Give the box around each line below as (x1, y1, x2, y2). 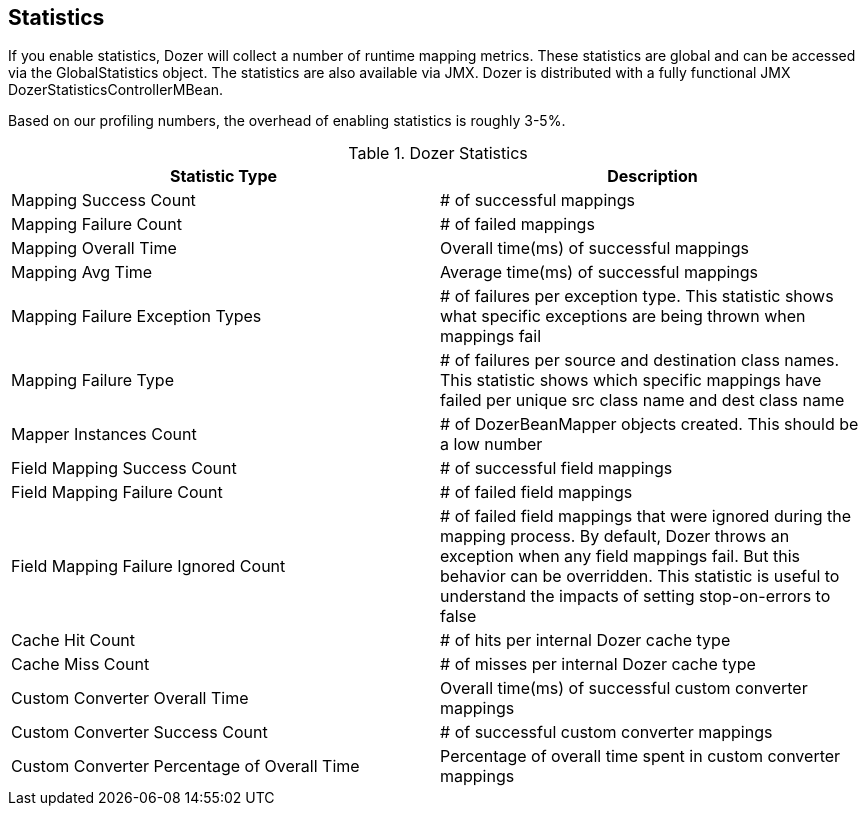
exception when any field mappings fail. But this (440, 546, 800, 567)
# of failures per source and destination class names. (440, 350, 840, 371)
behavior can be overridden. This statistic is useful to (440, 566, 840, 587)
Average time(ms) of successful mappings (440, 262, 759, 283)
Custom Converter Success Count (11, 722, 268, 743)
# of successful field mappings (440, 458, 673, 479)
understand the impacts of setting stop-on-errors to (440, 586, 831, 607)
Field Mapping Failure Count (11, 482, 223, 503)
